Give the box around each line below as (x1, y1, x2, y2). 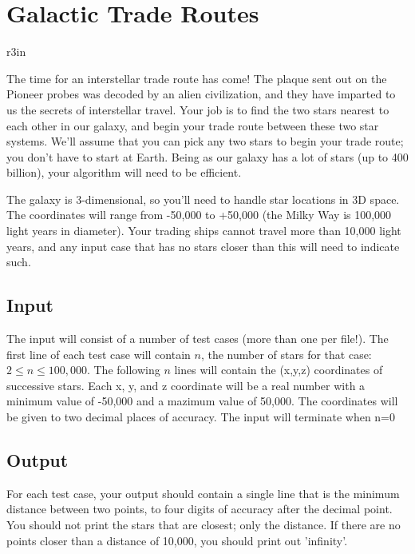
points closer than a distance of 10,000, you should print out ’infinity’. (6, 532, 348, 548)
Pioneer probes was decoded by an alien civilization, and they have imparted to (6, 86, 396, 102)
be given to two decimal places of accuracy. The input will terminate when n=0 (6, 409, 396, 425)
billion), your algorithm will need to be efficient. (6, 164, 242, 181)
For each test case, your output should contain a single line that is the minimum (6, 484, 400, 501)
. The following (86, 361, 160, 378)
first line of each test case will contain (6, 345, 191, 362)
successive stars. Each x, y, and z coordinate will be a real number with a (6, 377, 366, 393)
